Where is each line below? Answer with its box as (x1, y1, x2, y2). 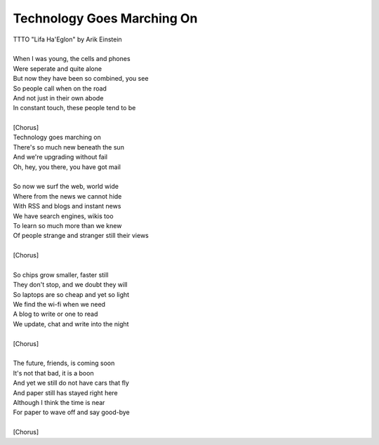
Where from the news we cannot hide (13, 192, 122, 200)
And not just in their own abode (13, 93, 104, 102)
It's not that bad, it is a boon (13, 368, 94, 377)
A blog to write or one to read (13, 310, 98, 319)
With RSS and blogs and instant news (13, 202, 121, 211)
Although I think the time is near (13, 399, 105, 406)
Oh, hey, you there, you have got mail (13, 162, 121, 171)
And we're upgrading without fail (13, 153, 108, 161)
